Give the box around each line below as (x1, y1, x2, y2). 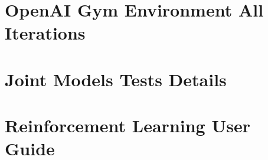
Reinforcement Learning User (5, 113, 250, 138)
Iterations (5, 21, 86, 45)
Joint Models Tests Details (5, 67, 227, 91)
